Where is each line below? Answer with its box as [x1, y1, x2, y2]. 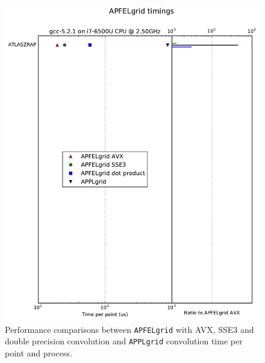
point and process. [5, 347, 72, 359]
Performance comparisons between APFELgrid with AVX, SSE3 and [5, 323, 254, 335]
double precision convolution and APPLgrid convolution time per [5, 335, 243, 347]
